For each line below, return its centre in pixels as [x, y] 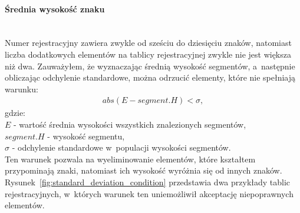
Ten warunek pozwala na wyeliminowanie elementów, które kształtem [130, 159]
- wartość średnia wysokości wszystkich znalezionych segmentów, [130, 124]
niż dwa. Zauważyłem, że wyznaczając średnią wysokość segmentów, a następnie [150, 66]
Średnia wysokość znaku [55, 9]
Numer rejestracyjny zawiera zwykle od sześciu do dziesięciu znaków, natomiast [148, 43]
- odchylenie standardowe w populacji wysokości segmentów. [121, 147]
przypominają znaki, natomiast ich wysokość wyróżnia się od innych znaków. [144, 170]
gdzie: [15, 113]
